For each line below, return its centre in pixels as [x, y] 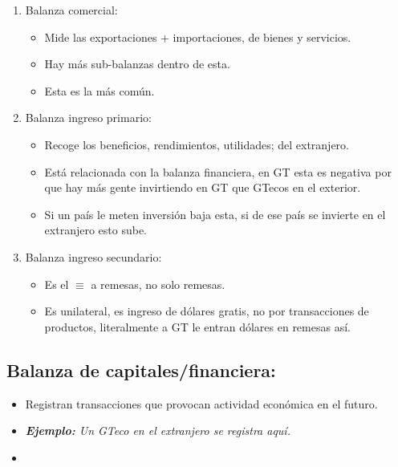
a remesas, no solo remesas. [158, 284]
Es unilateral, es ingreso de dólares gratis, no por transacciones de [207, 311]
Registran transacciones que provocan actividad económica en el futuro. [201, 403]
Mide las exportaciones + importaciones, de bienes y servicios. [198, 37]
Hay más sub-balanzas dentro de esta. [137, 64]
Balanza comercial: [71, 10]
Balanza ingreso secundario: [93, 256]
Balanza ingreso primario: [88, 118]
